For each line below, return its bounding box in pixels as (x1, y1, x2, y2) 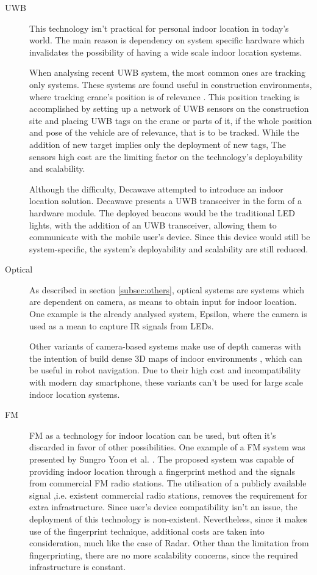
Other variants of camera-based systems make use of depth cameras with (29, 340, 301, 353)
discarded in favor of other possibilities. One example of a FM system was (29, 441, 305, 453)
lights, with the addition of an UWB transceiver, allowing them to (29, 218, 277, 231)
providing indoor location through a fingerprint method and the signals (29, 464, 296, 477)
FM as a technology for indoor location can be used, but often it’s (29, 428, 276, 441)
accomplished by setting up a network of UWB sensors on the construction (29, 102, 309, 115)
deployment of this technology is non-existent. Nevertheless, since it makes (29, 512, 307, 525)
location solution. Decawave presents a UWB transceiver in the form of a (29, 194, 302, 207)
